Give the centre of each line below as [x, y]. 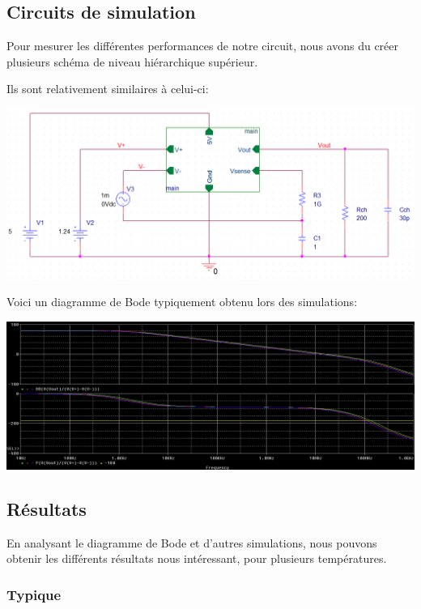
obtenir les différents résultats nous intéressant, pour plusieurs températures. [197, 558]
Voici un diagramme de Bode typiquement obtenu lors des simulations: [182, 302]
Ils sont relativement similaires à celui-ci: [108, 89]
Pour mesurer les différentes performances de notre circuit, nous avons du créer [203, 46]
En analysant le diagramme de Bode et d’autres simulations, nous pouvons [192, 542]
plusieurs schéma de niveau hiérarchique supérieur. [132, 61]
